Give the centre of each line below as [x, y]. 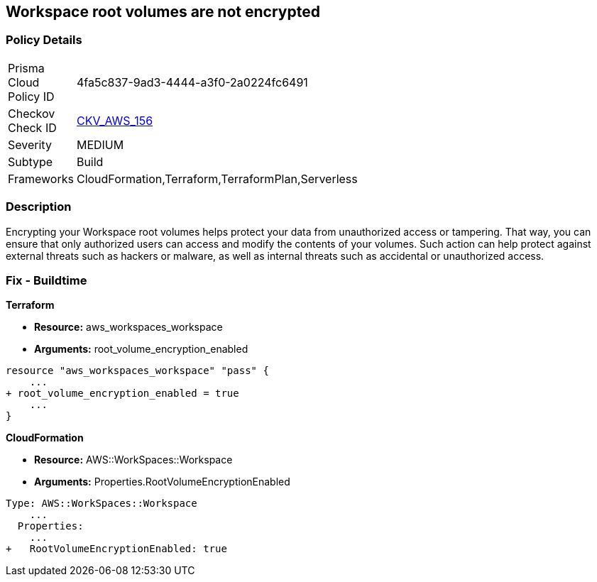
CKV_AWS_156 [115, 120]
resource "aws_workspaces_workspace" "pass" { [137, 371]
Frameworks [41, 179]
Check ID [32, 127]
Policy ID [31, 96]
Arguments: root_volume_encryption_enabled [141, 349]
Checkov [32, 113]
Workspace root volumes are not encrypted [163, 12]
